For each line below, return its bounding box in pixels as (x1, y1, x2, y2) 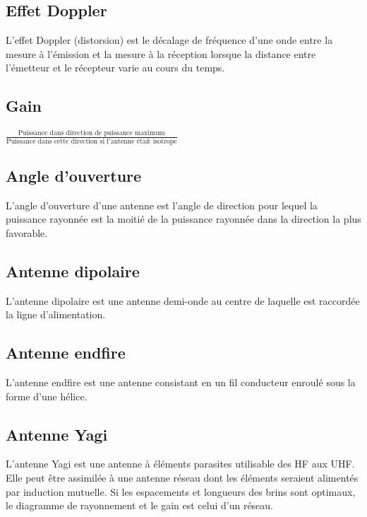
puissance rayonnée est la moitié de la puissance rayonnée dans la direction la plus (6, 211, 361, 226)
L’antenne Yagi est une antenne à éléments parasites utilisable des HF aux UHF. (6, 456, 355, 471)
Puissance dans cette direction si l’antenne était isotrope (6, 137, 177, 145)
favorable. (6, 225, 48, 240)
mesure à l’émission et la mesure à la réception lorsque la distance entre (6, 46, 316, 61)
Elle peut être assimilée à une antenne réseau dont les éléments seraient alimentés (6, 470, 359, 485)
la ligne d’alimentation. (6, 307, 106, 322)
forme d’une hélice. (6, 388, 88, 403)
